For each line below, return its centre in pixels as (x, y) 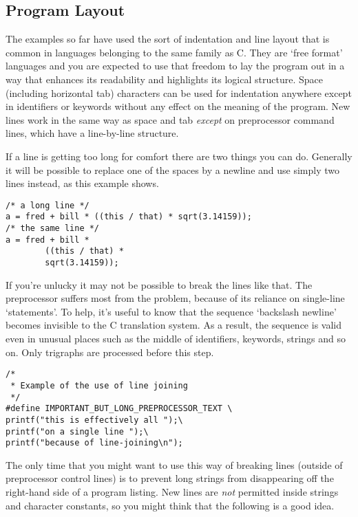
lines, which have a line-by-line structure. (92, 133)
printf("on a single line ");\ (77, 431)
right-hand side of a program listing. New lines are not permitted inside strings (172, 492)
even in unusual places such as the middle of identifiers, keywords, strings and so (176, 339)
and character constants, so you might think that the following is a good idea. (170, 505)
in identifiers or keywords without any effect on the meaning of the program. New (178, 106)
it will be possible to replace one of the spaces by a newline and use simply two (173, 169)
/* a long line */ (48, 205)
